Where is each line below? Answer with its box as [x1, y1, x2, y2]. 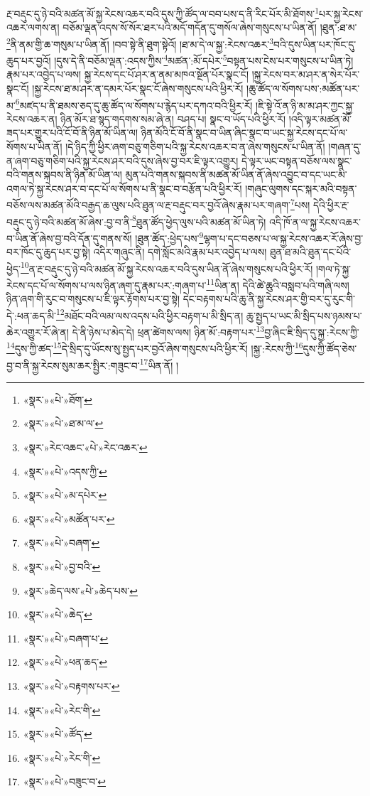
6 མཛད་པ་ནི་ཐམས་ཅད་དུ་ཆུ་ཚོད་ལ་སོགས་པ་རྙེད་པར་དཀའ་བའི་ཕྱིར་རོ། [15, 95, 253, 112]
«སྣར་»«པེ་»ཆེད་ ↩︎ [23, 607, 92, 622]
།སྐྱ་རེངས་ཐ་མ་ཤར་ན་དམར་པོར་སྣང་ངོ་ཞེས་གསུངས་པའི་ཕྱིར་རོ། [32, 80, 244, 95]
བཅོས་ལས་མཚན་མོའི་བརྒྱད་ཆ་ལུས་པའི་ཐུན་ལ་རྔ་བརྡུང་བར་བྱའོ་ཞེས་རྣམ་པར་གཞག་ [6, 198, 290, 212]
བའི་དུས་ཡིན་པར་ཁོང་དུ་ [273, 36, 357, 51]
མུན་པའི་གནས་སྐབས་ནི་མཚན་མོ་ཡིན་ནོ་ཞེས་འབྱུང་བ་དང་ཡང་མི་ [125, 167, 347, 182]
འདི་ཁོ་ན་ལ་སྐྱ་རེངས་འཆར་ [269, 214, 361, 229]
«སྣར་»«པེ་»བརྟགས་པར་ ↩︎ [23, 678, 120, 693]
